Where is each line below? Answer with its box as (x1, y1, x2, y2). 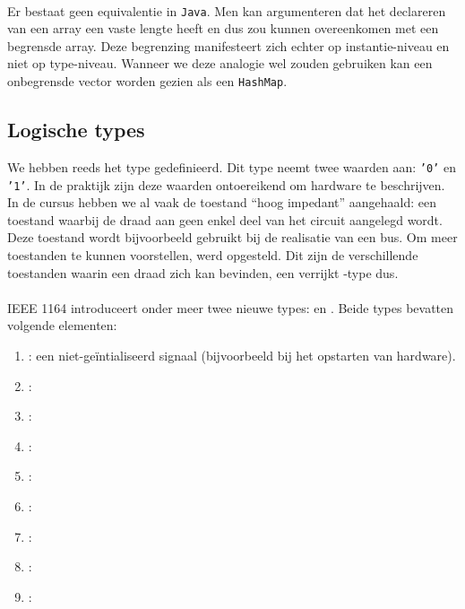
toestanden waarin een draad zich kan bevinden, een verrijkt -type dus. (7, 263, 399, 282)
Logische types (7, 116, 145, 144)
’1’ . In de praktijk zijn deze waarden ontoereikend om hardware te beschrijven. (7, 175, 445, 194)
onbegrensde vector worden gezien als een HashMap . (7, 72, 288, 91)
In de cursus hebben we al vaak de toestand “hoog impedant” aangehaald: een (7, 193, 436, 212)
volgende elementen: (7, 316, 117, 335)
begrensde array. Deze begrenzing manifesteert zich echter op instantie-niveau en (7, 36, 450, 55)
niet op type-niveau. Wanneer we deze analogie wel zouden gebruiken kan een (7, 54, 433, 73)
